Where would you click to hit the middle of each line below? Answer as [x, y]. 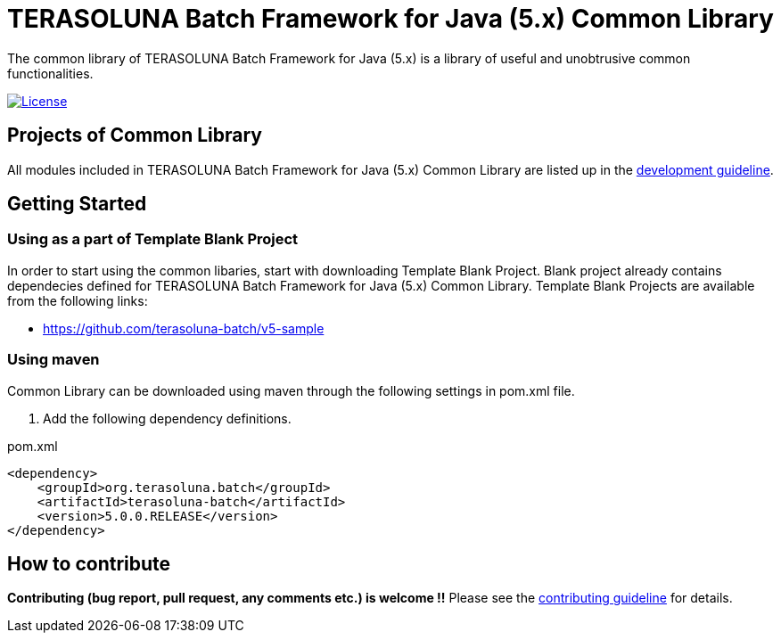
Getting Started [77, 204]
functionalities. [50, 73]
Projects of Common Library [135, 135]
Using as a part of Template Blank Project [153, 239]
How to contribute [89, 563]
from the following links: [78, 300]
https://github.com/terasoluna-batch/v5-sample [184, 328]
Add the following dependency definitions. [167, 418]
